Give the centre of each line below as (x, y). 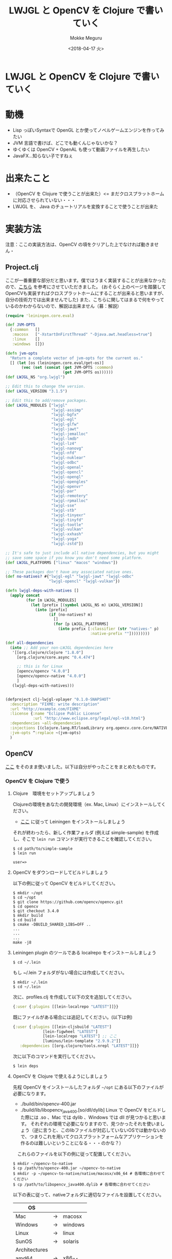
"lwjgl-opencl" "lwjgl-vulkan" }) (84, 581)
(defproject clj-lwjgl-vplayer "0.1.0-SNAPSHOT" (58, 699)
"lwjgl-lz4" (64, 443)
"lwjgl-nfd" (64, 453)
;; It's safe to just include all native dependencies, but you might (82, 553)
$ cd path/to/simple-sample (42, 849)
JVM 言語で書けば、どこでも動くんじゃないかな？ (65, 143)
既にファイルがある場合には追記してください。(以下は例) (73, 1017)
